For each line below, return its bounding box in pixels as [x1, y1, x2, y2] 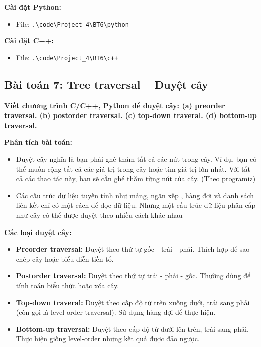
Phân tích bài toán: [4, 137, 72, 147]
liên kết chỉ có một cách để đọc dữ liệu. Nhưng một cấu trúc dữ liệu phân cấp [16, 200, 256, 210]
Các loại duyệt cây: [4, 226, 72, 237]
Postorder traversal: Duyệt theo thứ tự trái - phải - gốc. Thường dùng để [16, 270, 251, 281]
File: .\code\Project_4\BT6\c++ [16, 52, 118, 62]
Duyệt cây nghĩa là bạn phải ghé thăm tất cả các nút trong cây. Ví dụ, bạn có [16, 154, 257, 164]
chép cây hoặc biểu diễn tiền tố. [16, 253, 114, 264]
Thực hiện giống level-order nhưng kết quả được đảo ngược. [16, 333, 200, 344]
